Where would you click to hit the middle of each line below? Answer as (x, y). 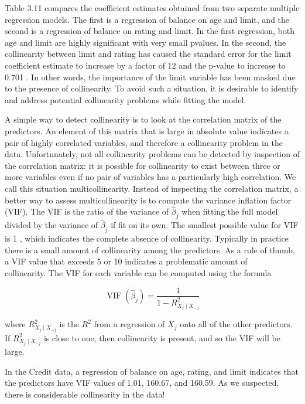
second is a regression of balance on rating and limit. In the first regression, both (150, 31)
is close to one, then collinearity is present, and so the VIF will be (162, 337)
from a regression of (129, 324)
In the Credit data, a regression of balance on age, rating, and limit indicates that (152, 371)
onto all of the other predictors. (236, 324)
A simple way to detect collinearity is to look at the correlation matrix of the (143, 119)
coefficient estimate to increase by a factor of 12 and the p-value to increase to (145, 65)
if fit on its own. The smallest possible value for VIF (205, 225)
